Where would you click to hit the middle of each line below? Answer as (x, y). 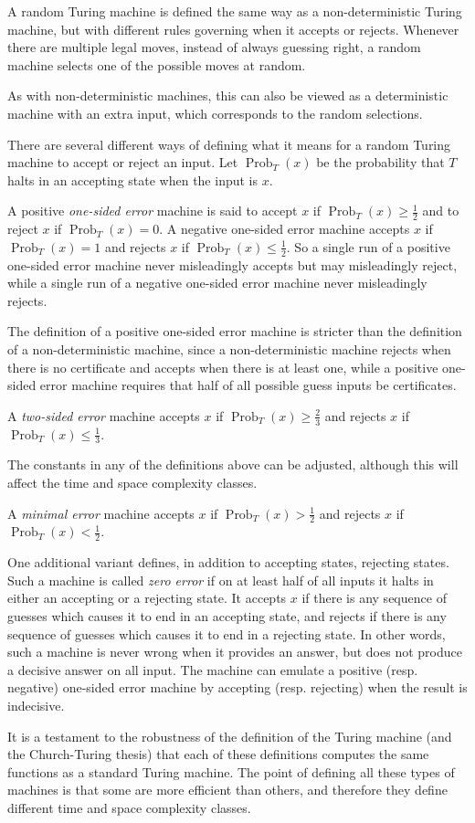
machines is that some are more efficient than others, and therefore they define (227, 790)
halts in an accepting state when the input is (133, 179)
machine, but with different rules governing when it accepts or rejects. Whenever (233, 29)
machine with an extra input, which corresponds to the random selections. (215, 113)
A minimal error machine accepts (101, 513)
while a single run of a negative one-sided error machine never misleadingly (217, 283)
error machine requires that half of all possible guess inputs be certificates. (248, 385)
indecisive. (36, 705)
